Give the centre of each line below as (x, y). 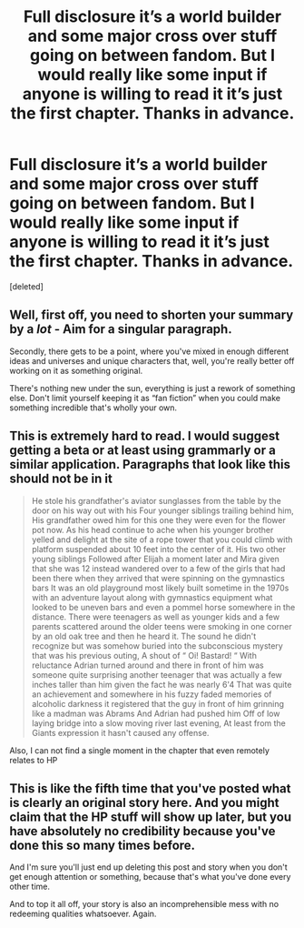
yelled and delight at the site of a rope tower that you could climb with (162, 540)
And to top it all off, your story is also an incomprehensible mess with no (144, 904)
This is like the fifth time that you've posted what (150, 788)
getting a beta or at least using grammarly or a (143, 451)
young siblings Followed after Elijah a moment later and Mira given (155, 559)
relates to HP (34, 760)
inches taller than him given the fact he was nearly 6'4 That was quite (162, 684)
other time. (30, 887)
